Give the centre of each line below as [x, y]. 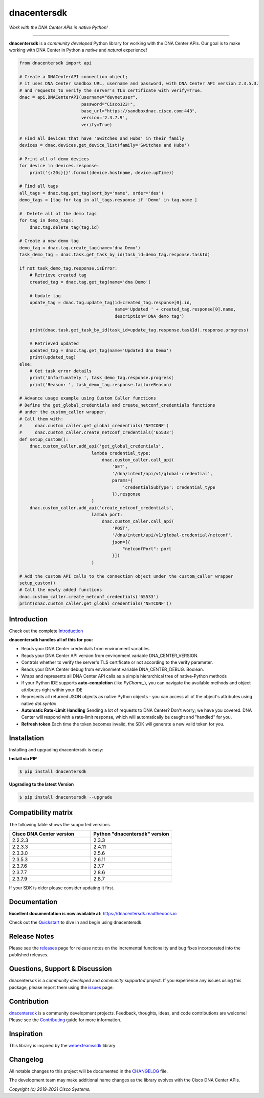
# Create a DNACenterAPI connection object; [74, 77]
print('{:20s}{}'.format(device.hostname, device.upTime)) [102, 173]
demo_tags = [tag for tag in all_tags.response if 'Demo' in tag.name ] [108, 200]
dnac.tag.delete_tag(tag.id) [65, 227]
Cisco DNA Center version [43, 834]
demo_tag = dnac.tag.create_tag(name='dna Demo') [80, 248]
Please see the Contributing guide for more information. [65, 1020]
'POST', [121, 528]
